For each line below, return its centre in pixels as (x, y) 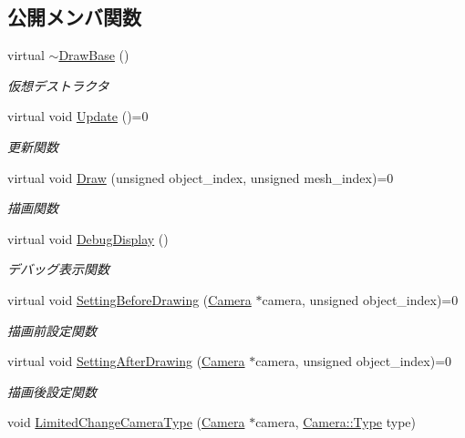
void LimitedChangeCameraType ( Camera (126, 422)
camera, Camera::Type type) (336, 422)
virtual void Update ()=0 (78, 116)
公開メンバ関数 (74, 17)
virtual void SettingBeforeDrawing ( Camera (129, 299)
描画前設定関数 (52, 330)
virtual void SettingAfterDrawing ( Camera (126, 361)
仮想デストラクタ (58, 85)
